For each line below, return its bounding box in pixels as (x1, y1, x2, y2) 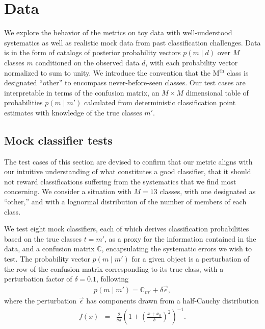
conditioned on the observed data (35, 57, 140, 67)
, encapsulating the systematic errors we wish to (101, 243, 252, 254)
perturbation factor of (4, 273, 72, 284)
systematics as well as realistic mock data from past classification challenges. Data (4, 37, 261, 48)
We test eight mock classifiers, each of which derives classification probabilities (4, 223, 249, 234)
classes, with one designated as (160, 186, 256, 197)
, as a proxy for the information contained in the (104, 233, 256, 244)
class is (227, 67, 249, 78)
